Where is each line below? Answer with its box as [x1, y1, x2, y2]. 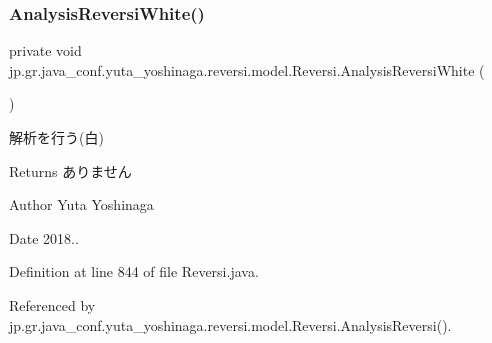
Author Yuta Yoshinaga [9, 194, 154, 215]
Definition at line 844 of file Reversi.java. [9, 261, 259, 282]
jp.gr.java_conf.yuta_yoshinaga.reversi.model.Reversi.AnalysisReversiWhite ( [9, 59, 485, 80]
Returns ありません [9, 160, 132, 181]
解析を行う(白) [9, 127, 104, 147]
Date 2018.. [9, 227, 79, 248]
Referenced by [9, 294, 96, 315]
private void [9, 40, 82, 61]
